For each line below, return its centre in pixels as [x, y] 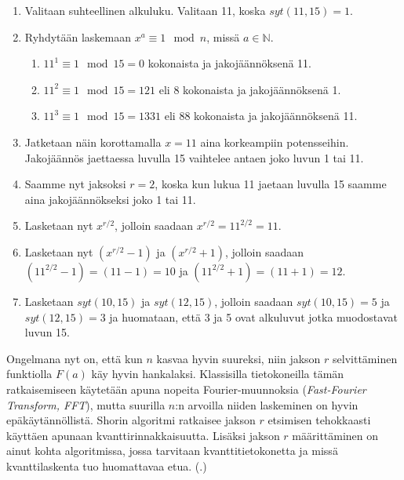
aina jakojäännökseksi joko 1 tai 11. [110, 199]
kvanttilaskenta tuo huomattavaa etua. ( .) [107, 465]
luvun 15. [47, 332]
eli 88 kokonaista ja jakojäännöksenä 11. [261, 116]
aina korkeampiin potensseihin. [275, 142]
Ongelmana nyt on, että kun [75, 358]
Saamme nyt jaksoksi [75, 184]
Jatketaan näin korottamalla [93, 142]
